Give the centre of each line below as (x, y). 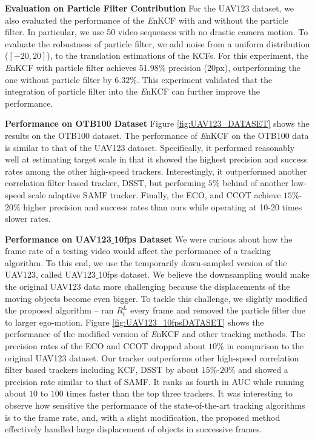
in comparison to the (265, 346)
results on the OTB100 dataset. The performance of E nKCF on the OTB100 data (157, 135)
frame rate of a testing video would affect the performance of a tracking (138, 251)
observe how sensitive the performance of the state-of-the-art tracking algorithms (155, 405)
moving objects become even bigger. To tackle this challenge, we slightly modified (156, 298)
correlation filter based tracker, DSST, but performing (105, 183)
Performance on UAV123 (58, 239)
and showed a (263, 370)
